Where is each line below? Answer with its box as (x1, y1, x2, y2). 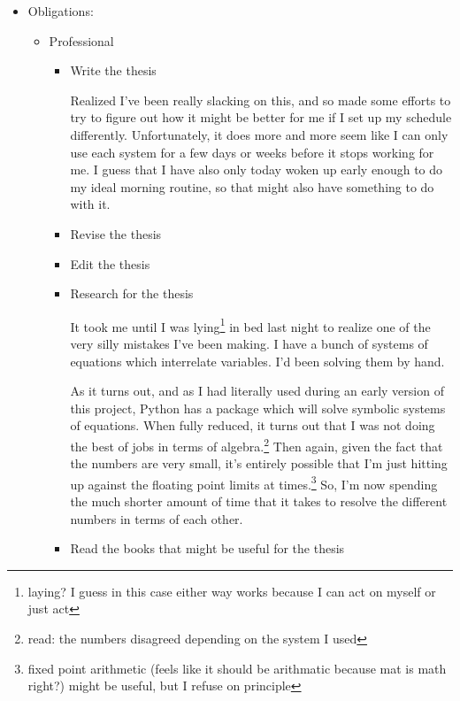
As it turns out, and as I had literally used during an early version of (70, 381, 444, 400)
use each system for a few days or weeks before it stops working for (70, 143, 434, 161)
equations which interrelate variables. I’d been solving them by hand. (70, 351, 445, 370)
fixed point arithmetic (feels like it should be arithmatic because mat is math (27, 659, 447, 677)
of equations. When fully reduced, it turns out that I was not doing (70, 416, 435, 435)
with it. (70, 195, 111, 213)
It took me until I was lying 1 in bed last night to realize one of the (70, 314, 431, 335)
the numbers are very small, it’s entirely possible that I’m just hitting (70, 454, 448, 473)
